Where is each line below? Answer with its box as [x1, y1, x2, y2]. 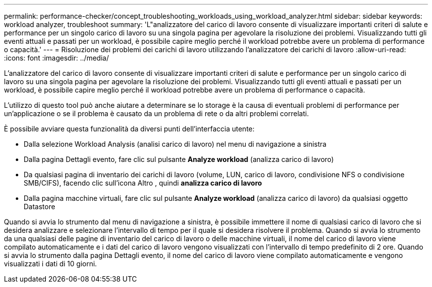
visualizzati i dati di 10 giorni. [4, 259, 97, 268]
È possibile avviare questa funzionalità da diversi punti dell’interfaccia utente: [4, 125, 255, 133]
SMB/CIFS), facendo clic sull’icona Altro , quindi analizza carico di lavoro [24, 179, 262, 187]
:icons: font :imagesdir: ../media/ [4, 54, 109, 62]
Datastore [24, 202, 55, 211]
